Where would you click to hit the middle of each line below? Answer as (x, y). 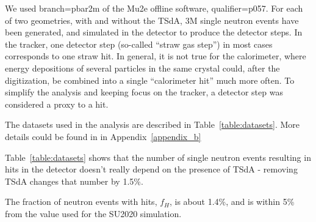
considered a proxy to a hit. (57, 104)
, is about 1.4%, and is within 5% (232, 202)
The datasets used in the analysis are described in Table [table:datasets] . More (152, 124)
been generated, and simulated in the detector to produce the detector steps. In (154, 32)
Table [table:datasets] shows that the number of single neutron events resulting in (158, 157)
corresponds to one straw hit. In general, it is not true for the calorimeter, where (156, 56)
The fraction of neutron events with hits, (81, 202)
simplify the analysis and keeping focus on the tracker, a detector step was (144, 92)
